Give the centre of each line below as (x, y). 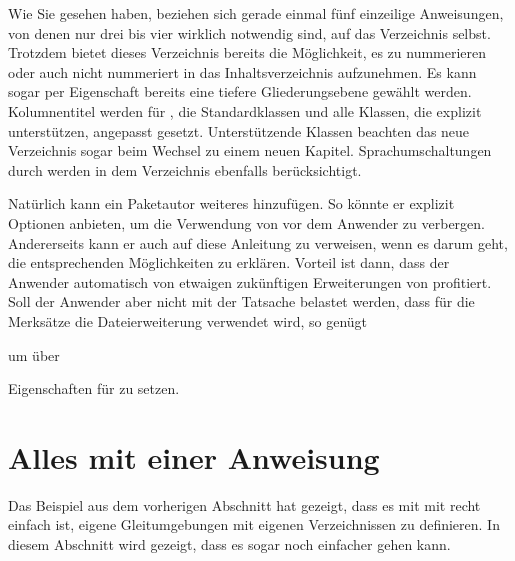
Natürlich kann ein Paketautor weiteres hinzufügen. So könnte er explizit (231, 203)
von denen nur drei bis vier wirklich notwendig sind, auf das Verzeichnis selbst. (249, 32)
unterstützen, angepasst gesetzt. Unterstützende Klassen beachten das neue (239, 130)
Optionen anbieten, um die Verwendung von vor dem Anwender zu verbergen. (246, 222)
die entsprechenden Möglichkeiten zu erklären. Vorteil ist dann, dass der (229, 262)
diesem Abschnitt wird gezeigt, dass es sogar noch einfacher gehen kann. (229, 544)
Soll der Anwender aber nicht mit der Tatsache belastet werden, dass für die (241, 301)
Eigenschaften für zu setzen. (94, 388)
